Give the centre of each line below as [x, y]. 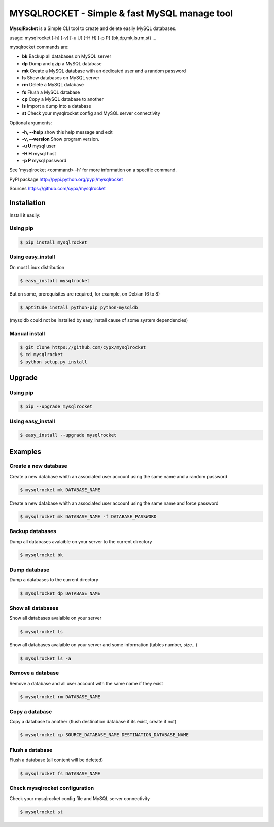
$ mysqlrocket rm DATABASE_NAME [60, 697]
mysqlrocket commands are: [39, 47]
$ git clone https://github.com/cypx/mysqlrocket [83, 348]
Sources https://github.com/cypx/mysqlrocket [58, 189]
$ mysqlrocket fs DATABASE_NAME [60, 774]
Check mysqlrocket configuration [52, 788]
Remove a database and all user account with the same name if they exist [86, 683]
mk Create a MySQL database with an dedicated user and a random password [104, 71]
